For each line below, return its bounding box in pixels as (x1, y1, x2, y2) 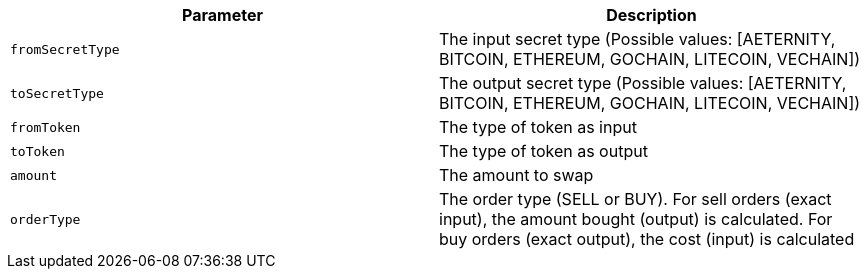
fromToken (10, 119, 81, 135)
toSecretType (10, 85, 104, 101)
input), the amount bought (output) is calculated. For (439, 209, 833, 229)
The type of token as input (439, 117, 637, 137)
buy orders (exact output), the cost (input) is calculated (439, 229, 855, 249)
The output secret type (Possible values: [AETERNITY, (439, 73, 847, 93)
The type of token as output (439, 141, 648, 161)
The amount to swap (439, 165, 594, 185)
